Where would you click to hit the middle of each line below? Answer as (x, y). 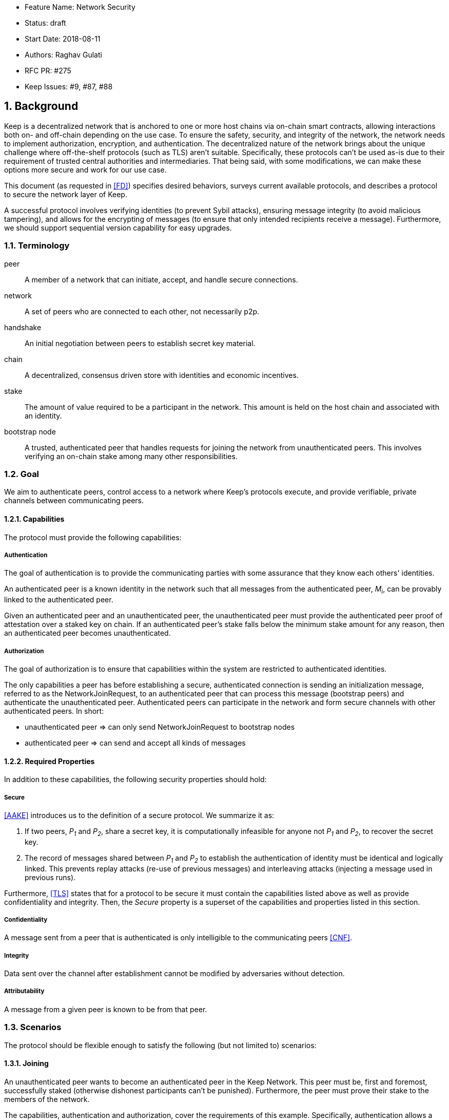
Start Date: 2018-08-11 (63, 39)
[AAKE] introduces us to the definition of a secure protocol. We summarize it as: (139, 815)
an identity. (43, 415)
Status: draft (45, 23)
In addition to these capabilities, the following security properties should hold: (135, 780)
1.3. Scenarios (33, 1027)
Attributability (24, 991)
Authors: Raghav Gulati (63, 55)
